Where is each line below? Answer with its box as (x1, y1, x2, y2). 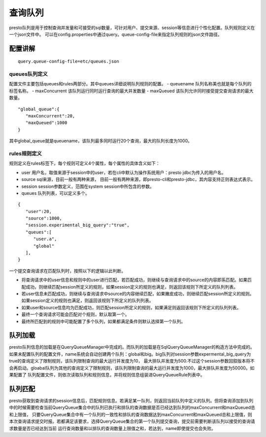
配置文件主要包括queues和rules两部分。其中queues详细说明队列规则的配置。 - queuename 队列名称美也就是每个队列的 (9, 81, 252, 87)
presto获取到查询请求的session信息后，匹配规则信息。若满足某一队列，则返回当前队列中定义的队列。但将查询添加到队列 (9, 398, 254, 403)
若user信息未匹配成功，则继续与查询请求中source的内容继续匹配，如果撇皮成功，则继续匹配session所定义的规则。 (21, 291, 254, 296)
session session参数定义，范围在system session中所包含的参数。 (21, 183, 155, 189)
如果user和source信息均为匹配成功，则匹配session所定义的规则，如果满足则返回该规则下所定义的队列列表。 (21, 304, 241, 310)
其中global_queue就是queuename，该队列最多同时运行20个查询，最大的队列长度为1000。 (9, 138, 192, 144)
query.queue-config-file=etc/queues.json (18, 59, 119, 64)
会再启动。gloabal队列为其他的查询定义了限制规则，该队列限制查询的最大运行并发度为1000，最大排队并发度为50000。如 (9, 365, 255, 371)
